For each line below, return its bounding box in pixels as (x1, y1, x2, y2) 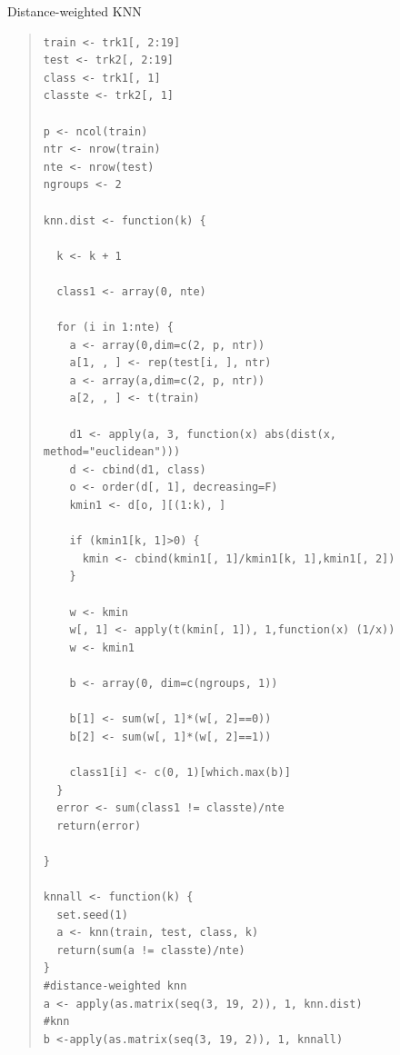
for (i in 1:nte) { (56, 321, 174, 334)
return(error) (56, 819, 142, 832)
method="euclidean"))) (43, 445, 181, 459)
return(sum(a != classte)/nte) (56, 943, 245, 957)
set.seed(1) (56, 908, 128, 921)
